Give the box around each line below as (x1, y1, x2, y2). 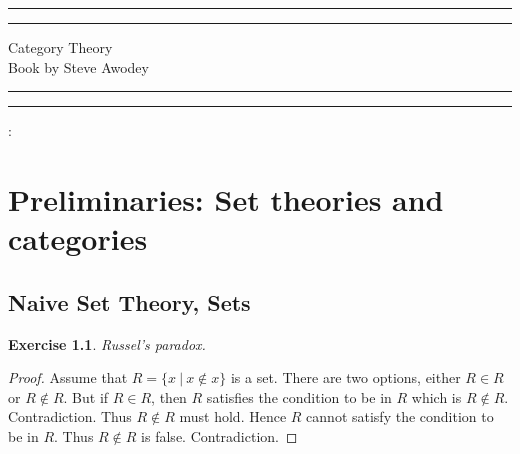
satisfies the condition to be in (206, 386, 392, 407)
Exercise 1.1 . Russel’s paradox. (8, 333, 206, 354)
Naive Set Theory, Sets (8, 286, 251, 317)
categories (8, 218, 148, 259)
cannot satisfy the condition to (306, 406, 494, 427)
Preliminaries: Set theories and (8, 178, 444, 219)
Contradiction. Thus (8, 406, 132, 427)
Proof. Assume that (8, 367, 128, 388)
